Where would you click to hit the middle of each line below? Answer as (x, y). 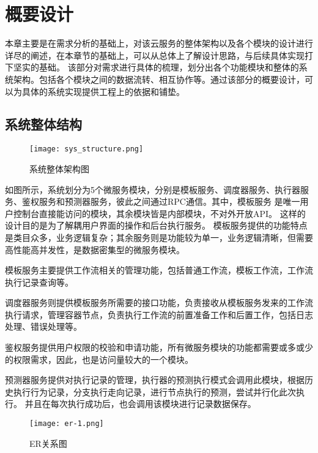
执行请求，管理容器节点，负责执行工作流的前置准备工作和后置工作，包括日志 (159, 314)
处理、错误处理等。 (43, 326)
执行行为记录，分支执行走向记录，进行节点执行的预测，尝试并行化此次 (154, 391)
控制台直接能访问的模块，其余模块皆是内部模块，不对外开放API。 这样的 (159, 213)
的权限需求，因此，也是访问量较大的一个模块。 (99, 359)
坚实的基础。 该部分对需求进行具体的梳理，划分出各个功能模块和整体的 (156, 67)
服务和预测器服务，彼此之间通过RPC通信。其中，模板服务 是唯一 (169, 201)
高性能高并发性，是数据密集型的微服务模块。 (95, 249)
